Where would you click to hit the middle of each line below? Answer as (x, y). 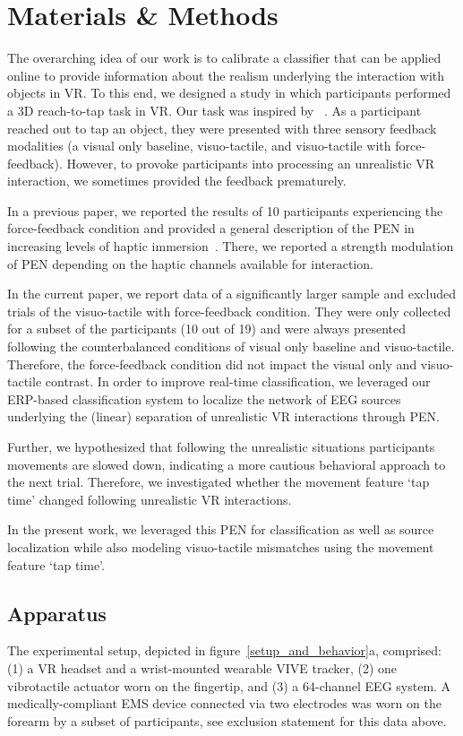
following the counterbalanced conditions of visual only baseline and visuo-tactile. (231, 346)
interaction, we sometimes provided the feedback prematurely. (177, 181)
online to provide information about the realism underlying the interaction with (226, 75)
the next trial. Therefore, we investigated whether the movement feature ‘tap (219, 482)
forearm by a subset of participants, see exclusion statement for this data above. (227, 720)
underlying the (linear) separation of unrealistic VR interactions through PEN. (223, 416)
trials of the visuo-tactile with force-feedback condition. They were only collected (229, 311)
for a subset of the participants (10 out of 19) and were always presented (207, 329)
